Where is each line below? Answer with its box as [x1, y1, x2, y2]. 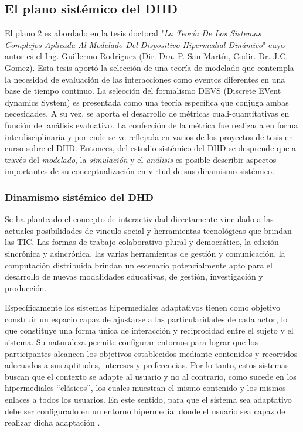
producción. [5, 281, 47, 294]
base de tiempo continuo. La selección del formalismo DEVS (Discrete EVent [5, 84, 281, 97]
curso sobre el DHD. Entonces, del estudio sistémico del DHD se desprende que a [5, 142, 297, 154]
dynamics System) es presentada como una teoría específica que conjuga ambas [5, 96, 289, 108]
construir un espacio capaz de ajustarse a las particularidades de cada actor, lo [5, 312, 288, 325]
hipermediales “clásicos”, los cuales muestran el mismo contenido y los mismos [5, 382, 286, 394]
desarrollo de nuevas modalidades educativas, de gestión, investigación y [5, 270, 263, 283]
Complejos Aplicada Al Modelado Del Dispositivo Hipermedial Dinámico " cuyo [5, 38, 285, 50]
